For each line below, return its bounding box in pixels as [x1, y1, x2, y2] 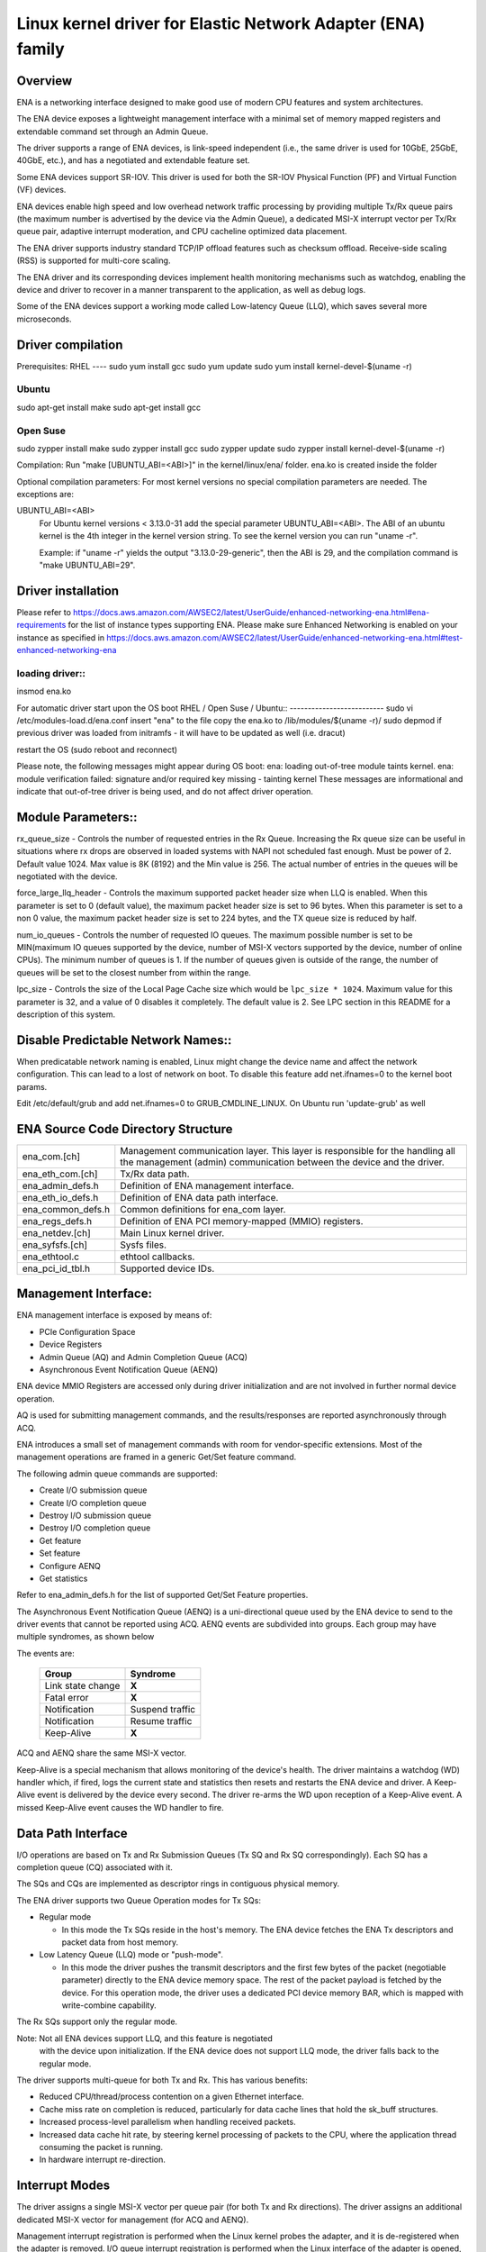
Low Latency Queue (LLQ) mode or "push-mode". [39, 1949, 224, 1960]
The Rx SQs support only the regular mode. [16, 2016, 178, 2027]
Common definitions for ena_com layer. [120, 1203, 286, 1215]
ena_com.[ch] [22, 1149, 81, 1162]
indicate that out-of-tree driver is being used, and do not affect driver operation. [16, 785, 314, 796]
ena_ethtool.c [22, 1250, 80, 1263]
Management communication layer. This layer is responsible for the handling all [120, 1144, 456, 1157]
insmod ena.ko [16, 686, 72, 697]
